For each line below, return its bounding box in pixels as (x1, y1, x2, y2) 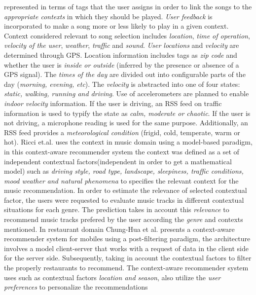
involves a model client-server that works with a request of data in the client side (4, 243, 249, 253)
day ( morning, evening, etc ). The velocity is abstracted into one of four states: (4, 78, 240, 89)
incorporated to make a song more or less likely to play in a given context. (4, 21, 229, 31)
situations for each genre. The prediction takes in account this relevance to (4, 204, 229, 215)
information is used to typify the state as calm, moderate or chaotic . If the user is (4, 108, 251, 118)
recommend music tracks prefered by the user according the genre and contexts (4, 214, 243, 224)
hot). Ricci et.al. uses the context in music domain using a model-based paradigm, (4, 137, 253, 147)
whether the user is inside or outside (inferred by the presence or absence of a (4, 59, 239, 70)
